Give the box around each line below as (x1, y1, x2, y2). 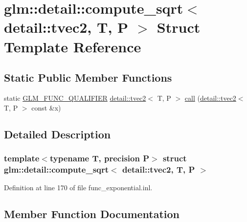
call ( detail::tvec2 (184, 92, 236, 103)
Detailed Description (4, 126, 111, 141)
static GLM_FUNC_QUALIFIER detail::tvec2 (4, 92, 146, 103)
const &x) (31, 102, 61, 112)
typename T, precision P (49, 152, 150, 164)
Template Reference (4, 36, 141, 56)
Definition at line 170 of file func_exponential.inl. (4, 182, 153, 193)
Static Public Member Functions (4, 70, 172, 85)
